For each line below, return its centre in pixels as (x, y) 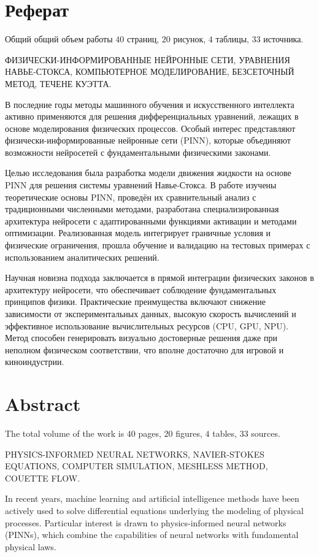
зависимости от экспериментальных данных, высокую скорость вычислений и (151, 313)
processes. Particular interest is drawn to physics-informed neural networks (146, 522)
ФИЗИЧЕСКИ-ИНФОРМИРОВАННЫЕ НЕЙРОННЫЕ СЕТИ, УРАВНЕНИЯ (148, 59)
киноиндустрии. (35, 362)
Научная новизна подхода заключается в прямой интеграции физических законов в (159, 278)
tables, (225, 433)
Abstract (43, 404)
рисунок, (190, 39)
